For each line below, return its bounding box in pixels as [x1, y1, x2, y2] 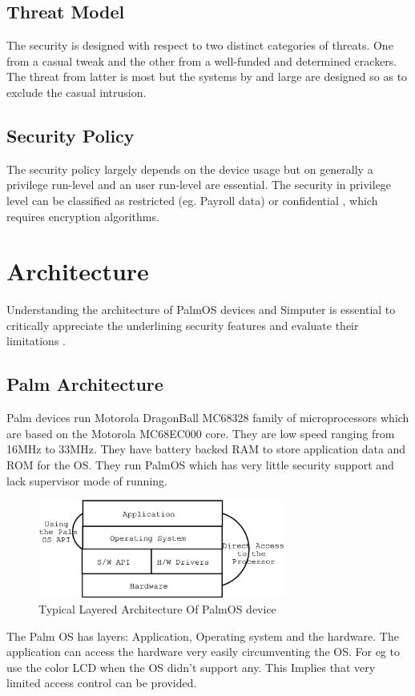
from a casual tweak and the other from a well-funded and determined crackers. [6, 52, 397, 69]
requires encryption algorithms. [6, 207, 159, 224]
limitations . [6, 332, 66, 349]
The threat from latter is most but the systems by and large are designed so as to [6, 68, 408, 85]
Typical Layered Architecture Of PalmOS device [38, 600, 276, 617]
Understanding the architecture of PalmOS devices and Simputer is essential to [6, 301, 396, 318]
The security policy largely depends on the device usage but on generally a [6, 160, 373, 177]
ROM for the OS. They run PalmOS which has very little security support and [6, 457, 394, 473]
